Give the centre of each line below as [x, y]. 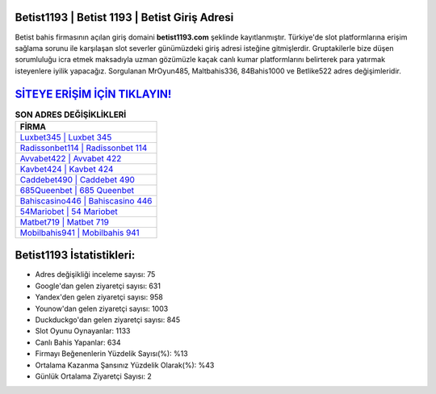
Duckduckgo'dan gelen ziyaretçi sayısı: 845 [108, 320]
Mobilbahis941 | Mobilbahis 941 [80, 233]
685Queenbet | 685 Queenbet [77, 190]
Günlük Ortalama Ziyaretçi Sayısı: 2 [94, 376]
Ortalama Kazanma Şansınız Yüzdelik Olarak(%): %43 [125, 365]
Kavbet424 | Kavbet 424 [67, 169]
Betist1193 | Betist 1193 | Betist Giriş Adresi [124, 17]
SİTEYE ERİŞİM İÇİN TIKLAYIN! [93, 94]
